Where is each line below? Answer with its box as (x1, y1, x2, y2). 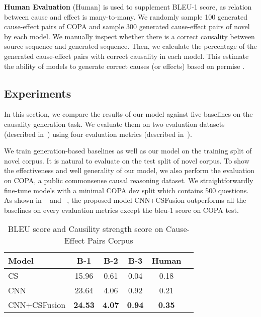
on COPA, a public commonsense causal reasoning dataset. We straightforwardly (4, 175, 253, 185)
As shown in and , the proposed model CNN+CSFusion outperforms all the (4, 195, 246, 205)
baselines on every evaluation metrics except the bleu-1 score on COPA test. (4, 204, 239, 215)
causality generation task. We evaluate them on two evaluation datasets (4, 118, 225, 129)
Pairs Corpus (87, 234, 133, 247)
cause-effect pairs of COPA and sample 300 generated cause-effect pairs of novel (4, 21, 250, 32)
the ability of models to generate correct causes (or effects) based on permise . (4, 60, 245, 71)
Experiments (4, 85, 71, 101)
